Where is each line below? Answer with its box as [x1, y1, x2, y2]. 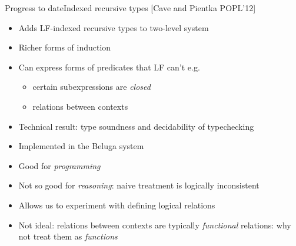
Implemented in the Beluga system [18, 140, 144, 152]
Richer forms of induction [18, 41, 111, 53]
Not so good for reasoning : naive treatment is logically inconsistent [18, 179, 260, 191]
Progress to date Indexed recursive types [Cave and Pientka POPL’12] [5, 2, 256, 14]
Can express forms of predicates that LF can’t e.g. [18, 60, 200, 73]
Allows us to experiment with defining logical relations [18, 198, 215, 211]
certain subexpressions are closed [32, 80, 151, 93]
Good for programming [18, 159, 101, 171]
